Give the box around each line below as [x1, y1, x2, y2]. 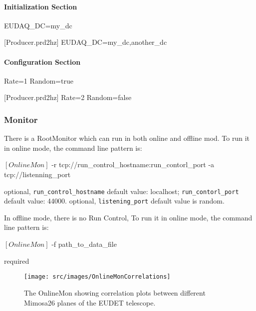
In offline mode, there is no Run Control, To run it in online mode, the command [4, 212, 253, 222]
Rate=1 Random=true [4, 75, 73, 86]
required [4, 255, 29, 266]
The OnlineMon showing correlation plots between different [24, 287, 206, 298]
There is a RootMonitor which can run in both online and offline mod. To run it [4, 133, 250, 143]
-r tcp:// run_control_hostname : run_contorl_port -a [51, 159, 215, 170]
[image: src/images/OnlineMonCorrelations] [24, 273, 171, 281]
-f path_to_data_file [51, 239, 117, 249]
